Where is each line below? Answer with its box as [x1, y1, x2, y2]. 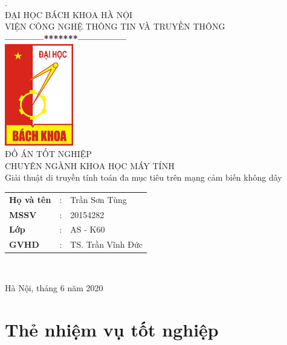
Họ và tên [9, 193, 51, 205]
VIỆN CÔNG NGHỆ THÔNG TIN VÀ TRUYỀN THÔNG [5, 20, 225, 33]
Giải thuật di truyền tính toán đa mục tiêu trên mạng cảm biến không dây [5, 171, 282, 184]
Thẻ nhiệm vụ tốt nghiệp [5, 317, 219, 341]
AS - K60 [70, 223, 105, 236]
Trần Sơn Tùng [70, 193, 127, 205]
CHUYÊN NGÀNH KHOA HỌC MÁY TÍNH [5, 159, 175, 172]
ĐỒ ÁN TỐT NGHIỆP [5, 147, 92, 160]
